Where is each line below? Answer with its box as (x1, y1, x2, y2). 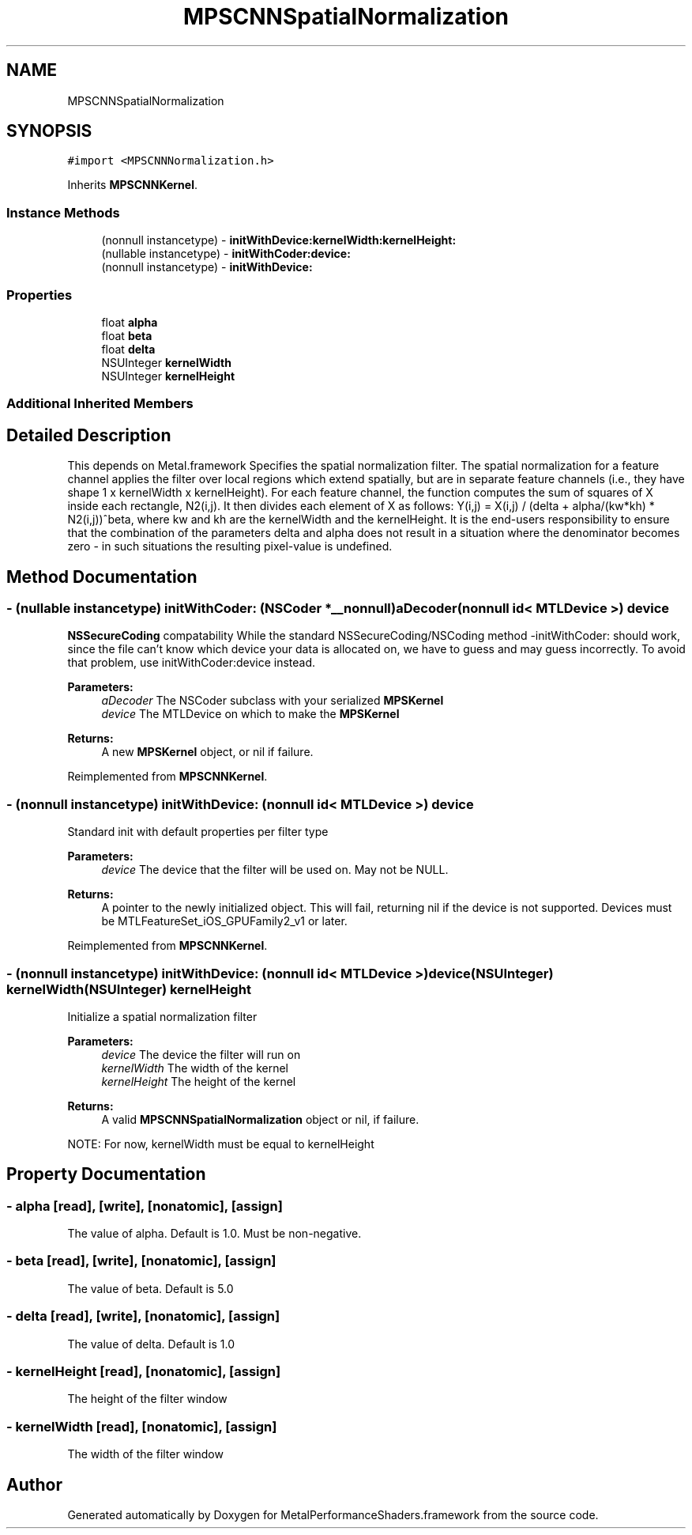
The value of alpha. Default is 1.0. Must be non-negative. (67, 1227, 362, 1241)
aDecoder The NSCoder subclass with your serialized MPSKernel (101, 694, 444, 708)
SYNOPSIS (6, 121, 92, 142)
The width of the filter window (67, 1447, 224, 1461)
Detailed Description (6, 425, 171, 445)
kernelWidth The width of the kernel (101, 1061, 288, 1075)
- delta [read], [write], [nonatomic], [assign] (6, 1308, 280, 1325)
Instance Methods (6, 204, 120, 221)
